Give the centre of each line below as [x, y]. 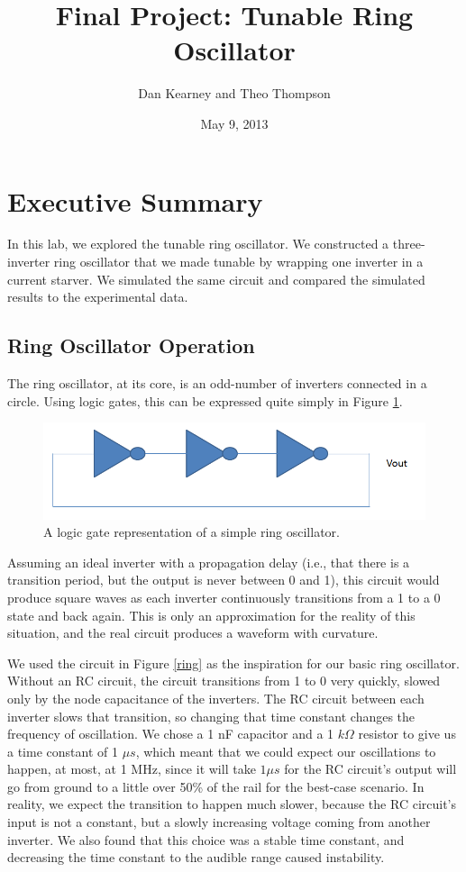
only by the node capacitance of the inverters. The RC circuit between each [216, 698]
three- [409, 244]
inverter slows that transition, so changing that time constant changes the [211, 716]
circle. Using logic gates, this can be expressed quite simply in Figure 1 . [205, 400]
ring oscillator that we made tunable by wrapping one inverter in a [238, 262]
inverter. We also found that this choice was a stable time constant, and [206, 839]
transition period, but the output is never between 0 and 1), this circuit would [224, 580]
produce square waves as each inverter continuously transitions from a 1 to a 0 [224, 597]
